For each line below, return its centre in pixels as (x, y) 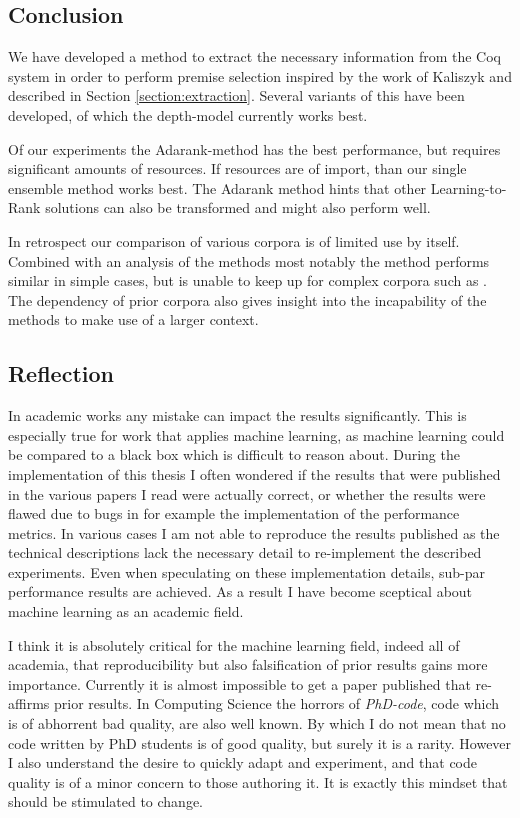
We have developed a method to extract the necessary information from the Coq (255, 56)
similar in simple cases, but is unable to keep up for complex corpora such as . (247, 280)
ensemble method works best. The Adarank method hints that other (217, 187)
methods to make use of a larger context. (133, 319)
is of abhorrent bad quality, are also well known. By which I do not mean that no (257, 723)
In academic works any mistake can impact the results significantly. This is (237, 415)
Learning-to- (468, 187)
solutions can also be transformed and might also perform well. (238, 207)
